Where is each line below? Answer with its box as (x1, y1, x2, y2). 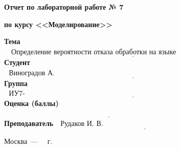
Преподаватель (4, 118, 54, 129)
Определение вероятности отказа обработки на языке (11, 48, 176, 56)
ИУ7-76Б (9, 90, 25, 98)
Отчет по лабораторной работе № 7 (4, 2, 124, 12)
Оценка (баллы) (4, 98, 59, 108)
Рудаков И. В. (60, 120, 103, 128)
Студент (4, 57, 30, 67)
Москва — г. (4, 136, 53, 146)
